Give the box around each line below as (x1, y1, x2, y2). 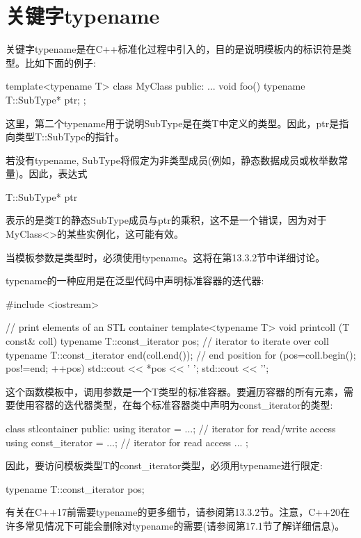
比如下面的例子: (24, 55, 96, 70)
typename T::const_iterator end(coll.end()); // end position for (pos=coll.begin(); (6, 347, 356, 361)
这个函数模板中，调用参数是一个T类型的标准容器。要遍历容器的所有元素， (6, 384, 344, 398)
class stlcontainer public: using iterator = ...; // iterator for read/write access (6, 421, 336, 435)
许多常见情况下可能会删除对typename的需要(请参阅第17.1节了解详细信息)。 (6, 518, 345, 532)
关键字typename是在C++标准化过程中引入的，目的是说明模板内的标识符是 (6, 42, 342, 56)
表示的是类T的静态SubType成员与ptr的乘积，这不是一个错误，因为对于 (6, 213, 327, 227)
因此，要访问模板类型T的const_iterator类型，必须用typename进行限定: (6, 458, 323, 473)
